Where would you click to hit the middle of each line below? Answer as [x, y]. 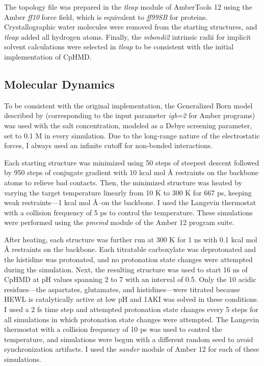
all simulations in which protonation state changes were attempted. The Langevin [132, 319]
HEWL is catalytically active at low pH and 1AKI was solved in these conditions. [131, 299]
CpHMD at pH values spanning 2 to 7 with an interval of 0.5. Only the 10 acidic [130, 279]
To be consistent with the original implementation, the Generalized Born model [128, 105]
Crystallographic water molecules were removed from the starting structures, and [131, 27]
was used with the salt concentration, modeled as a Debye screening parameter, [128, 125]
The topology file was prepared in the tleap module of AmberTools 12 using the [128, 7]
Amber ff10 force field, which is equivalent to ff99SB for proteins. [106, 17]
